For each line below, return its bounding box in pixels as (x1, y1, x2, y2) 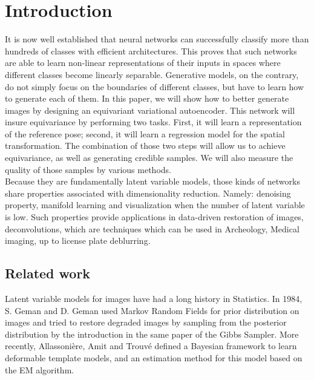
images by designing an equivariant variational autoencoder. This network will (5, 103, 295, 116)
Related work (5, 264, 91, 283)
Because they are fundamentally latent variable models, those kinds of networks (5, 175, 300, 188)
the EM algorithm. (5, 363, 74, 376)
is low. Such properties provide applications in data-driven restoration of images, (5, 211, 304, 223)
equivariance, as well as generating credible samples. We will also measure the (5, 151, 293, 164)
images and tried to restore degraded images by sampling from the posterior (5, 316, 287, 329)
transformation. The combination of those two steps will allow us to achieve (5, 139, 286, 152)
